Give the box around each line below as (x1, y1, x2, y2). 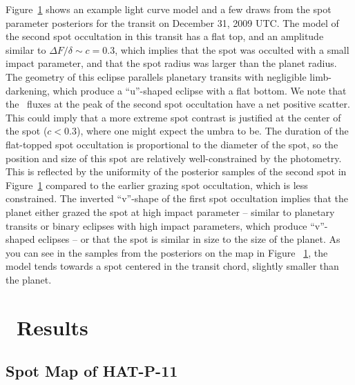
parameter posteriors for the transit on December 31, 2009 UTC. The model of (6, 15, 339, 30)
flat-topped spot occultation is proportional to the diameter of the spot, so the (6, 137, 338, 151)
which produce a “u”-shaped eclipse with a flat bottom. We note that (52, 83, 347, 97)
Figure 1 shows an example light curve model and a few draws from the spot (6, 2, 332, 16)
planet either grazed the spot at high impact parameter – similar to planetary (6, 204, 335, 219)
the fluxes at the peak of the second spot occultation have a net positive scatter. (6, 97, 350, 111)
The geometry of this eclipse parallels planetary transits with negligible (6, 69, 307, 83)
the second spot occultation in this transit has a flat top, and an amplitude (6, 29, 324, 43)
